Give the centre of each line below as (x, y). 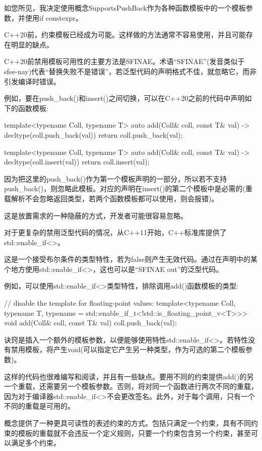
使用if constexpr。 (54, 17)
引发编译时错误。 (32, 81)
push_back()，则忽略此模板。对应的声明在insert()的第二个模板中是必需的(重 (128, 188)
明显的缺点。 (32, 44)
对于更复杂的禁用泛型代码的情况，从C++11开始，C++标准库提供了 (115, 232)
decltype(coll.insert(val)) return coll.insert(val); (77, 162)
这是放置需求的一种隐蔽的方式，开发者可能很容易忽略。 (96, 215)
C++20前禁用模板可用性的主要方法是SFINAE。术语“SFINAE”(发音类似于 (124, 61)
